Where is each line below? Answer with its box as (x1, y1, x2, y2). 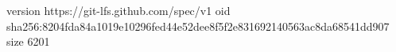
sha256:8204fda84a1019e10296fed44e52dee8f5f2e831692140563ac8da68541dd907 (6, 17, 390, 34)
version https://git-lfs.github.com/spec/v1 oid (6, 2, 231, 18)
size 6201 (6, 33, 50, 50)
